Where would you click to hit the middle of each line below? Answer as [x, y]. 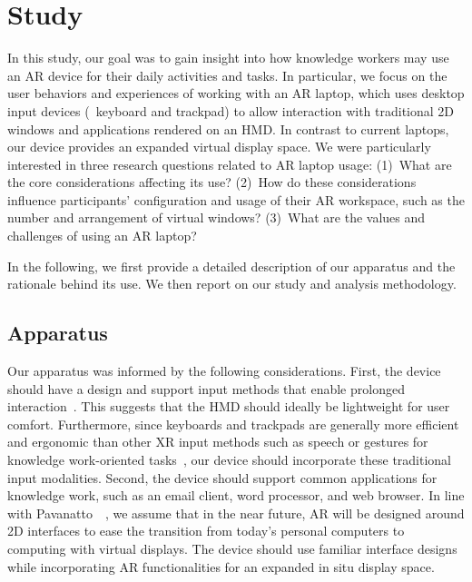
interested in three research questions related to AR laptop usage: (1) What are [230, 164]
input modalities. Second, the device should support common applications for [222, 477]
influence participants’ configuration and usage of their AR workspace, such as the [236, 199]
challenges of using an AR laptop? [102, 236]
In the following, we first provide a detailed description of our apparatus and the [231, 266]
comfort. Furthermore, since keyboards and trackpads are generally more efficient [233, 424]
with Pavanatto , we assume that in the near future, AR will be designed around [236, 513]
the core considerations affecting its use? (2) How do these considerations [212, 182]
